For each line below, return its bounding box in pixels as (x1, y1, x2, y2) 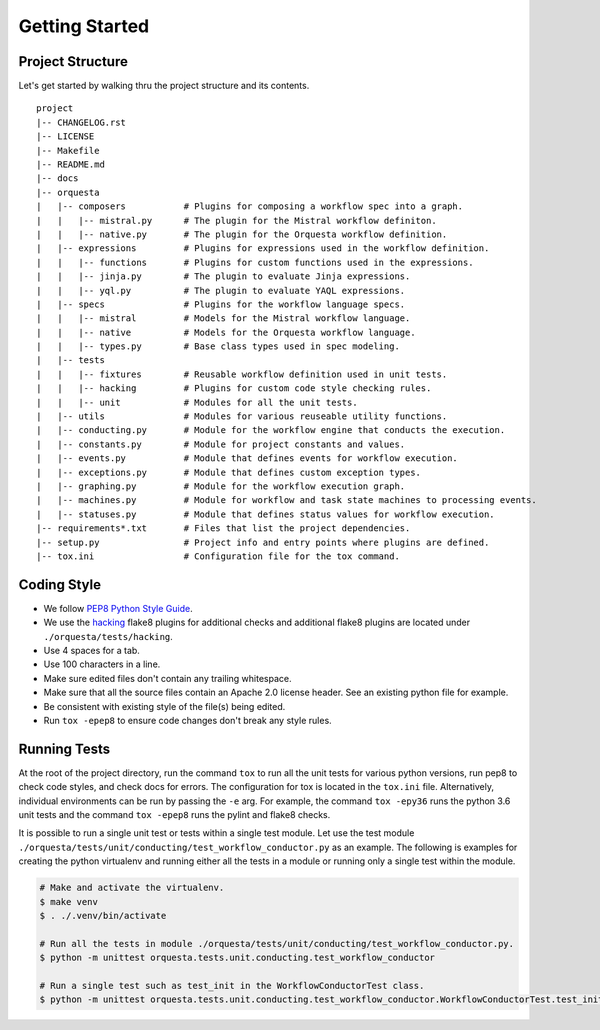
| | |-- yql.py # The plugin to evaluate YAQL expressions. (36, 285, 406, 296)
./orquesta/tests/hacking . (43, 630, 174, 642)
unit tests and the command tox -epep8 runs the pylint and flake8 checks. (18, 809, 331, 821)
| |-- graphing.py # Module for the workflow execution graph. (36, 481, 406, 492)
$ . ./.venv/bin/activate (39, 910, 167, 921)
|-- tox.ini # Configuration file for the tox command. (36, 550, 400, 562)
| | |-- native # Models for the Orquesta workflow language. (36, 326, 416, 338)
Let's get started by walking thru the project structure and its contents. (18, 80, 310, 92)
